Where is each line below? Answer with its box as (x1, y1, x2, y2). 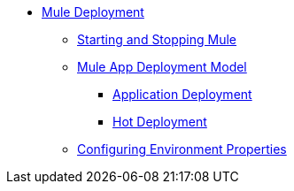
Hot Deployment (112, 114, 207, 129)
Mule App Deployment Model (77, 59, 247, 74)
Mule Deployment (42, 4, 144, 19)
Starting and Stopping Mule (77, 32, 237, 47)
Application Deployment (112, 87, 252, 102)
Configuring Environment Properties (77, 141, 287, 157)
